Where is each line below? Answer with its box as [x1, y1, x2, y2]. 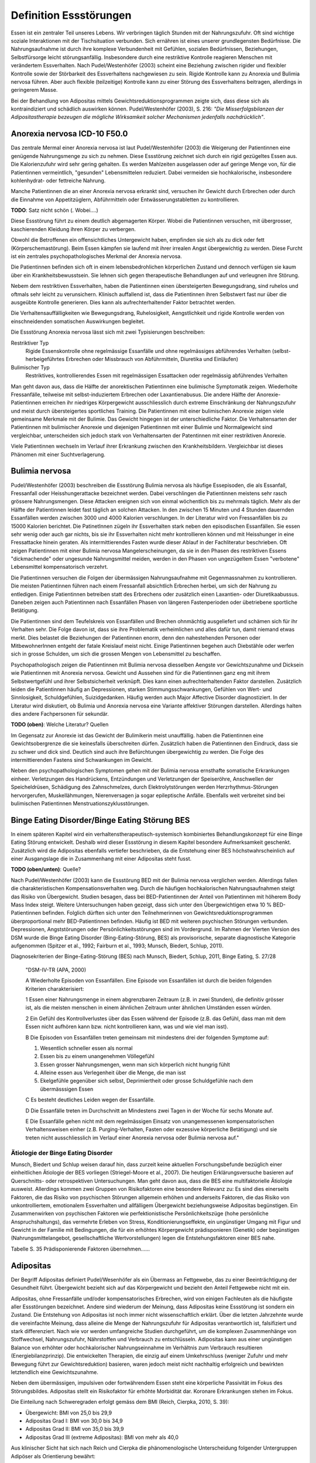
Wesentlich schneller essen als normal [40, 1045, 133, 1052]
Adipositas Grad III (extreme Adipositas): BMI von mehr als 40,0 [25, 1434, 178, 1441]
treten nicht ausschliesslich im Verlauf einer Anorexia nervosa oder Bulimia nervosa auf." [25, 1134, 239, 1141]
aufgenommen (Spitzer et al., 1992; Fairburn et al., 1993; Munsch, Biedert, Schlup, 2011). [11, 942, 224, 949]
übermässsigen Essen [40, 1086, 94, 1093]
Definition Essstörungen [11, 9, 132, 22]
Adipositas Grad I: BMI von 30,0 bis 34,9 [25, 1417, 123, 1424]
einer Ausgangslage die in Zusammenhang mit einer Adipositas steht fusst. [11, 855, 192, 863]
